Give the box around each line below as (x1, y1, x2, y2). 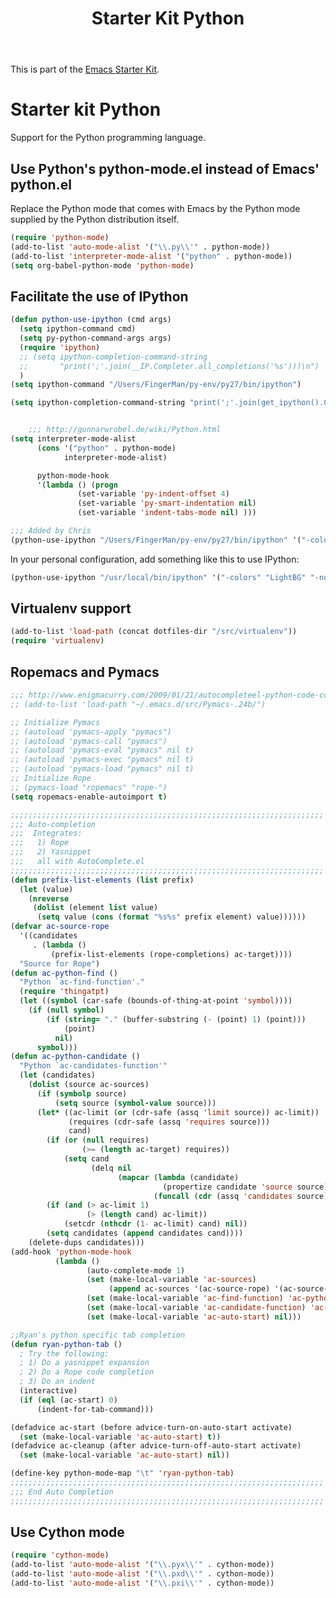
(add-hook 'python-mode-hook (10, 1247, 132, 1257)
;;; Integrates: (10, 828, 83, 839)
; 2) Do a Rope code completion (19, 1367, 155, 1377)
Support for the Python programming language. (10, 132, 207, 144)
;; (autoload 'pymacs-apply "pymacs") (10, 727, 172, 737)
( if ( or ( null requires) (46, 1135, 150, 1146)
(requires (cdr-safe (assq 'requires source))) (68, 1117, 271, 1127)
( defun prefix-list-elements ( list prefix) (10, 875, 195, 885)
